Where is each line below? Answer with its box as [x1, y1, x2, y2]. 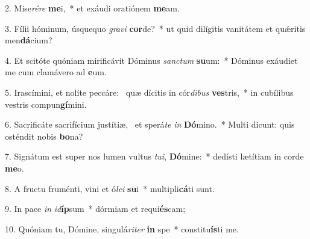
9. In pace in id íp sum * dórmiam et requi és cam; [5, 202, 186, 215]
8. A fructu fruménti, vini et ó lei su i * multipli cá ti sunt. [5, 182, 215, 194]
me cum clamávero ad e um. [5, 66, 107, 78]
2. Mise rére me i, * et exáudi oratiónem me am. [5, 2, 180, 14]
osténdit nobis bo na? [5, 129, 83, 142]
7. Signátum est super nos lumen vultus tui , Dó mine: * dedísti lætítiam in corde [5, 150, 304, 163]
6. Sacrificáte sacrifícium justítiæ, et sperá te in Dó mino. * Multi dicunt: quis [5, 118, 295, 131]
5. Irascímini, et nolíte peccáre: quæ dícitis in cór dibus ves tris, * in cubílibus [5, 85, 294, 98]
